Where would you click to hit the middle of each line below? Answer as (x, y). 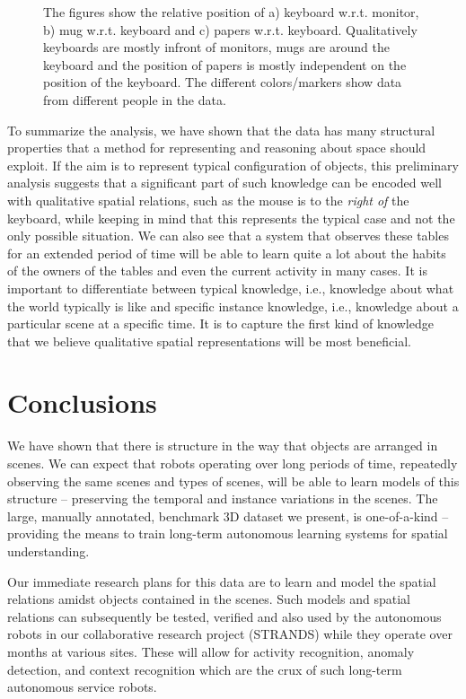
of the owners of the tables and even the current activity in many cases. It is (217, 271)
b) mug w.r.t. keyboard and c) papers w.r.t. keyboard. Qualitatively (230, 29)
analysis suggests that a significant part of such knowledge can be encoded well (224, 183)
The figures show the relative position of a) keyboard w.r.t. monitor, (231, 12)
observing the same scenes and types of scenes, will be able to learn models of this (233, 481)
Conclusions (82, 402)
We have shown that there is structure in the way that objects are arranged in (223, 446)
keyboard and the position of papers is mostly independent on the (225, 64)
